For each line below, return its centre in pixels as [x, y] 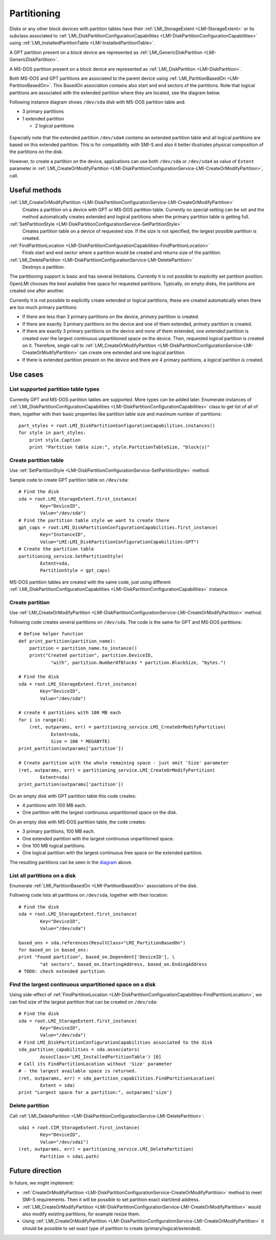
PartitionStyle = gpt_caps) [75, 571]
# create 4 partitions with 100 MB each [70, 713]
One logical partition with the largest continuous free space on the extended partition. [112, 853]
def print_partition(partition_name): [67, 641]
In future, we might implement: [42, 1183]
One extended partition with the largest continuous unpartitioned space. [98, 838]
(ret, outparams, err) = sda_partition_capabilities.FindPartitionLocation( [117, 1078]
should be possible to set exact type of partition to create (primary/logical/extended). [112, 1228]
